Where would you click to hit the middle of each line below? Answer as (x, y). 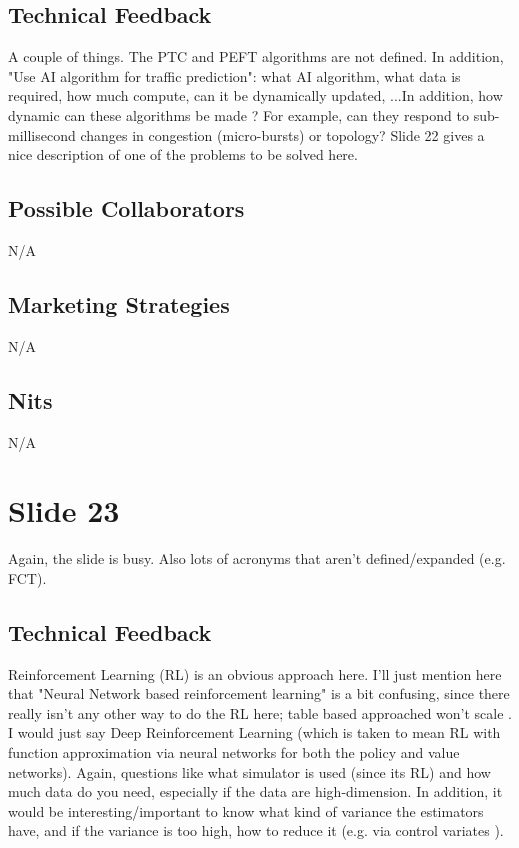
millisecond (42, 134)
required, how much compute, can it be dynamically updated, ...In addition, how (255, 95)
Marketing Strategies (119, 303)
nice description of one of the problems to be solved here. (183, 154)
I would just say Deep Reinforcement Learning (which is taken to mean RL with (254, 732)
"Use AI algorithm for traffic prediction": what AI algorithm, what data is (234, 75)
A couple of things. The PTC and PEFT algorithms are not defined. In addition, (256, 56)
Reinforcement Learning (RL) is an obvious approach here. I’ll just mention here (255, 673)
